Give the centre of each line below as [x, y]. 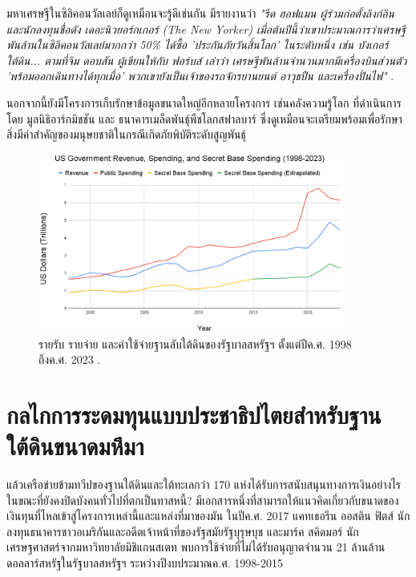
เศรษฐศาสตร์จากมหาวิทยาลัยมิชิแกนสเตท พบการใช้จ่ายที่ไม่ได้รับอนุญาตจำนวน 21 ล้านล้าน [196, 547]
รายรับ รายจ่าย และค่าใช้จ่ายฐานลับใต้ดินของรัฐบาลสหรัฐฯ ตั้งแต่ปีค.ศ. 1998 [195, 343]
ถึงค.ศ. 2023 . [70, 359]
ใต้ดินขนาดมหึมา [75, 446]
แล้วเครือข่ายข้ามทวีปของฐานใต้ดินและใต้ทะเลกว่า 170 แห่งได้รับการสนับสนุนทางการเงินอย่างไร [204, 484]
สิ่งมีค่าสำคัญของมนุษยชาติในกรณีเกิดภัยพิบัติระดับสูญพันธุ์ [126, 134]
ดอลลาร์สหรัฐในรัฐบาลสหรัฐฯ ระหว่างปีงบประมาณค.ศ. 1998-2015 [145, 563]
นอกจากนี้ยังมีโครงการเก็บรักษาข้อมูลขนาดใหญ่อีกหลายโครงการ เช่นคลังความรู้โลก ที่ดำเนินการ [204, 102]
